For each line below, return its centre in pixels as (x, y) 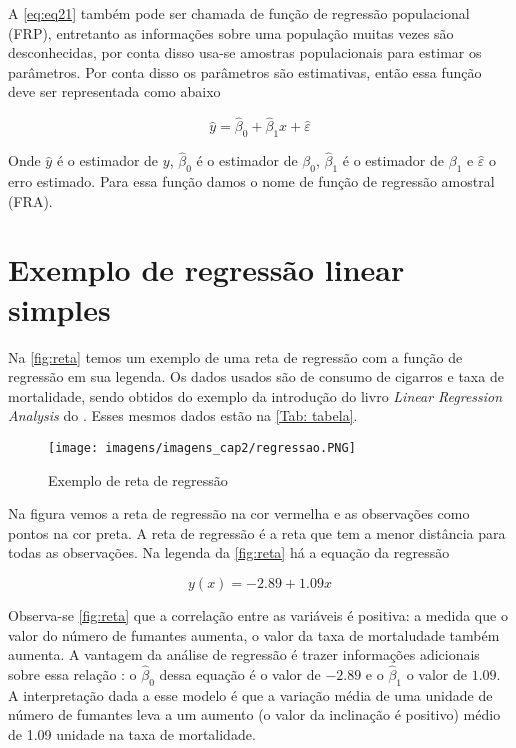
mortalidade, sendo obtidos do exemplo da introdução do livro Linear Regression (255, 395)
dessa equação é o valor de (240, 673)
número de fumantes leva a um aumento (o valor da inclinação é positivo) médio (254, 714)
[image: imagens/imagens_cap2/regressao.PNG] (202, 447)
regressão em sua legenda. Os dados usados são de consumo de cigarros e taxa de (256, 376)
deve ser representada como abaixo (114, 91)
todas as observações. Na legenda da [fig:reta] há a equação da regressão (229, 552)
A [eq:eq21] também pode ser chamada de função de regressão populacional (239, 13)
